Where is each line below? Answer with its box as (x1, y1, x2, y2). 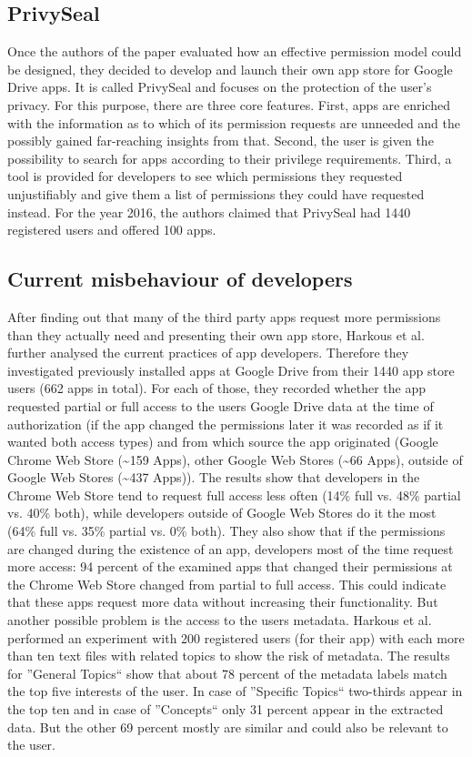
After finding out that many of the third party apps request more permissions (7, 307, 441, 326)
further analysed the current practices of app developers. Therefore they (7, 343, 409, 362)
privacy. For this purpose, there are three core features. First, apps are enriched (7, 95, 450, 114)
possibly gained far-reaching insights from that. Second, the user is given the (7, 131, 434, 150)
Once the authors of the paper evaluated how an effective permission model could (7, 42, 462, 61)
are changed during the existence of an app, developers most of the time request (7, 539, 454, 558)
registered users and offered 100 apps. (7, 220, 216, 239)
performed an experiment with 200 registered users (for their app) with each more (7, 628, 465, 647)
